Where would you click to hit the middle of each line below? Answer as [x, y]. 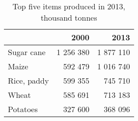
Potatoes [23, 109]
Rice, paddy [28, 80]
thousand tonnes [69, 17]
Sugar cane [27, 52]
